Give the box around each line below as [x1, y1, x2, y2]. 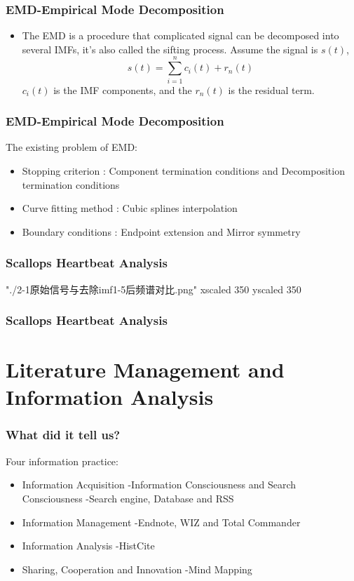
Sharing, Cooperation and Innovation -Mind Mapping [22, 561, 252, 576]
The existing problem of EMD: [6, 140, 137, 154]
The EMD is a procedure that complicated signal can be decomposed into [22, 28, 339, 43]
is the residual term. [228, 82, 315, 97]
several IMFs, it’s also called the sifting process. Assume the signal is [22, 41, 318, 56]
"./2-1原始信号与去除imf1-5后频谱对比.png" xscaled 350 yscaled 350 [6, 281, 301, 296]
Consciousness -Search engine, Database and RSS [22, 490, 234, 505]
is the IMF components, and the [53, 82, 192, 97]
